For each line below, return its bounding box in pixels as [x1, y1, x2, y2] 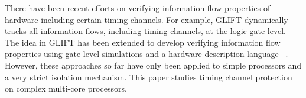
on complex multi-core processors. [5, 82, 127, 94]
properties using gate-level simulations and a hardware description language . [5, 48, 288, 60]
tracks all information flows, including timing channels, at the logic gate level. [5, 25, 286, 37]
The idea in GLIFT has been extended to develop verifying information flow [5, 36, 281, 48]
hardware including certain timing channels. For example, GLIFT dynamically [5, 13, 288, 25]
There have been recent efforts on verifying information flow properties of [5, 2, 271, 13]
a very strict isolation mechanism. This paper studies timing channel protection [5, 70, 292, 83]
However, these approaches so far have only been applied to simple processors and [5, 59, 301, 71]
